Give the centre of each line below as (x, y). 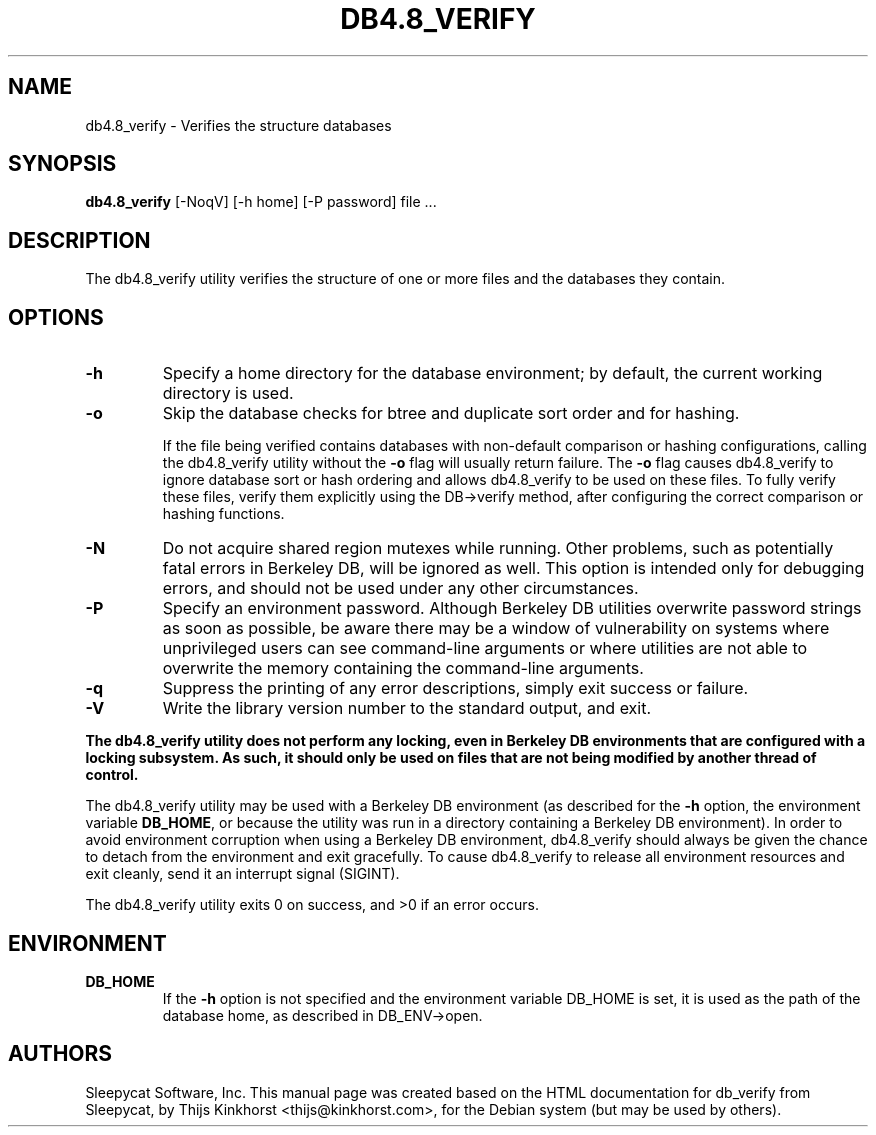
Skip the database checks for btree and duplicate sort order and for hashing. (451, 413)
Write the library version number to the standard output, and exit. (407, 708)
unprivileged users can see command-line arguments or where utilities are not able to (485, 648)
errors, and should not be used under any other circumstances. (400, 588)
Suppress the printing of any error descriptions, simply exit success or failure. (455, 688)
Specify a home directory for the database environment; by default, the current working (492, 373)
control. (112, 775)
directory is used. (228, 393)
